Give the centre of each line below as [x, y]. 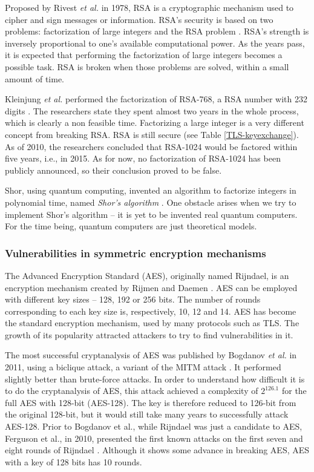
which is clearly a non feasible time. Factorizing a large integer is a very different [155, 123]
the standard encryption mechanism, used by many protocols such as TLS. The [152, 323]
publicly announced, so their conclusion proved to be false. [113, 170]
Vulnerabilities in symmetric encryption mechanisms [136, 253]
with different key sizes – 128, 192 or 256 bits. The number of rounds [133, 299]
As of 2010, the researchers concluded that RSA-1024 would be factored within [151, 146]
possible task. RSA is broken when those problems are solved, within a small [147, 66]
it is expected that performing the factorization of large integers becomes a [144, 55]
